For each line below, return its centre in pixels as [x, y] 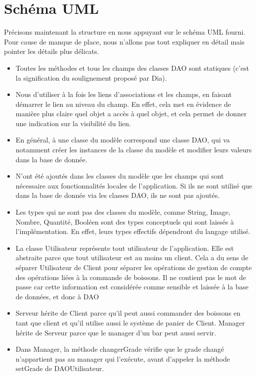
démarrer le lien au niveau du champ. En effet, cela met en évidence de [123, 104]
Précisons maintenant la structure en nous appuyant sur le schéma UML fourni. [125, 32]
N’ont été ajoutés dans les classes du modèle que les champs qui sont [120, 176]
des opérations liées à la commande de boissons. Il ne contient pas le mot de [131, 277]
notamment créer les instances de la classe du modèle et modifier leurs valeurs [134, 150]
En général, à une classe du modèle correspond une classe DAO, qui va [123, 140]
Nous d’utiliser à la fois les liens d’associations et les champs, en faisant [124, 94]
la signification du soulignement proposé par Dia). [91, 77]
